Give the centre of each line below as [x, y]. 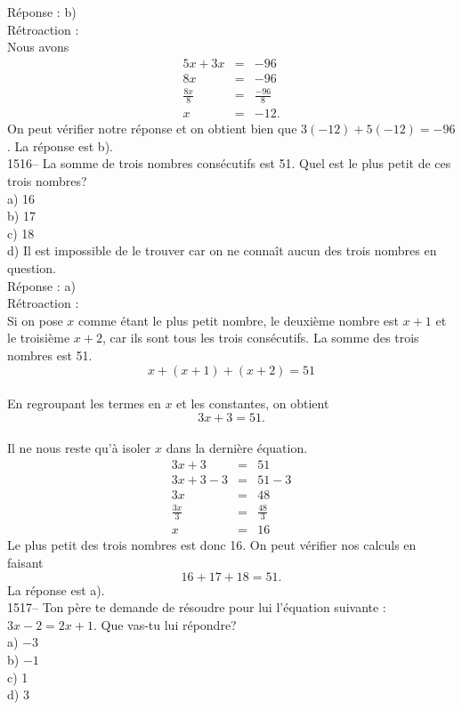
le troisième [39, 338]
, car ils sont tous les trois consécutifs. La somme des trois [260, 338]
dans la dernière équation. [237, 448]
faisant [25, 563]
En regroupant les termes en [84, 403]
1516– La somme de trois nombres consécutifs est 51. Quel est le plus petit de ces [229, 163]
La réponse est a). [56, 589]
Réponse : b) [42, 12]
